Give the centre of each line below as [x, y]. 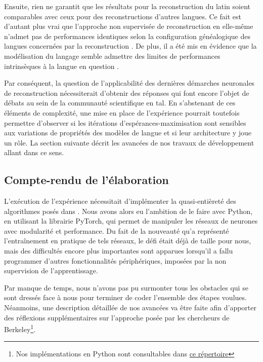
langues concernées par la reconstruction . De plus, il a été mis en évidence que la [130, 46]
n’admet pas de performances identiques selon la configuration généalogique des [127, 36]
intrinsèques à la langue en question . [62, 66]
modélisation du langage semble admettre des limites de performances [112, 56]
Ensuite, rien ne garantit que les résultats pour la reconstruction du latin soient [127, 6]
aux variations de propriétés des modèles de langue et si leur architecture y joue [128, 133]
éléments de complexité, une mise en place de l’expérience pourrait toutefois [122, 112]
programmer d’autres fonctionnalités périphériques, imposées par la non [115, 260]
